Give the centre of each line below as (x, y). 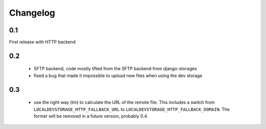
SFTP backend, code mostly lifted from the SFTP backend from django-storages (115, 69)
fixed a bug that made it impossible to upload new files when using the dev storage (118, 76)
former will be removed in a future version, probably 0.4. (91, 116)
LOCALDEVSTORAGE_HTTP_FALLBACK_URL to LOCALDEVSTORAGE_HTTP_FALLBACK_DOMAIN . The (132, 109)
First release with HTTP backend (42, 42)
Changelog (32, 13)
